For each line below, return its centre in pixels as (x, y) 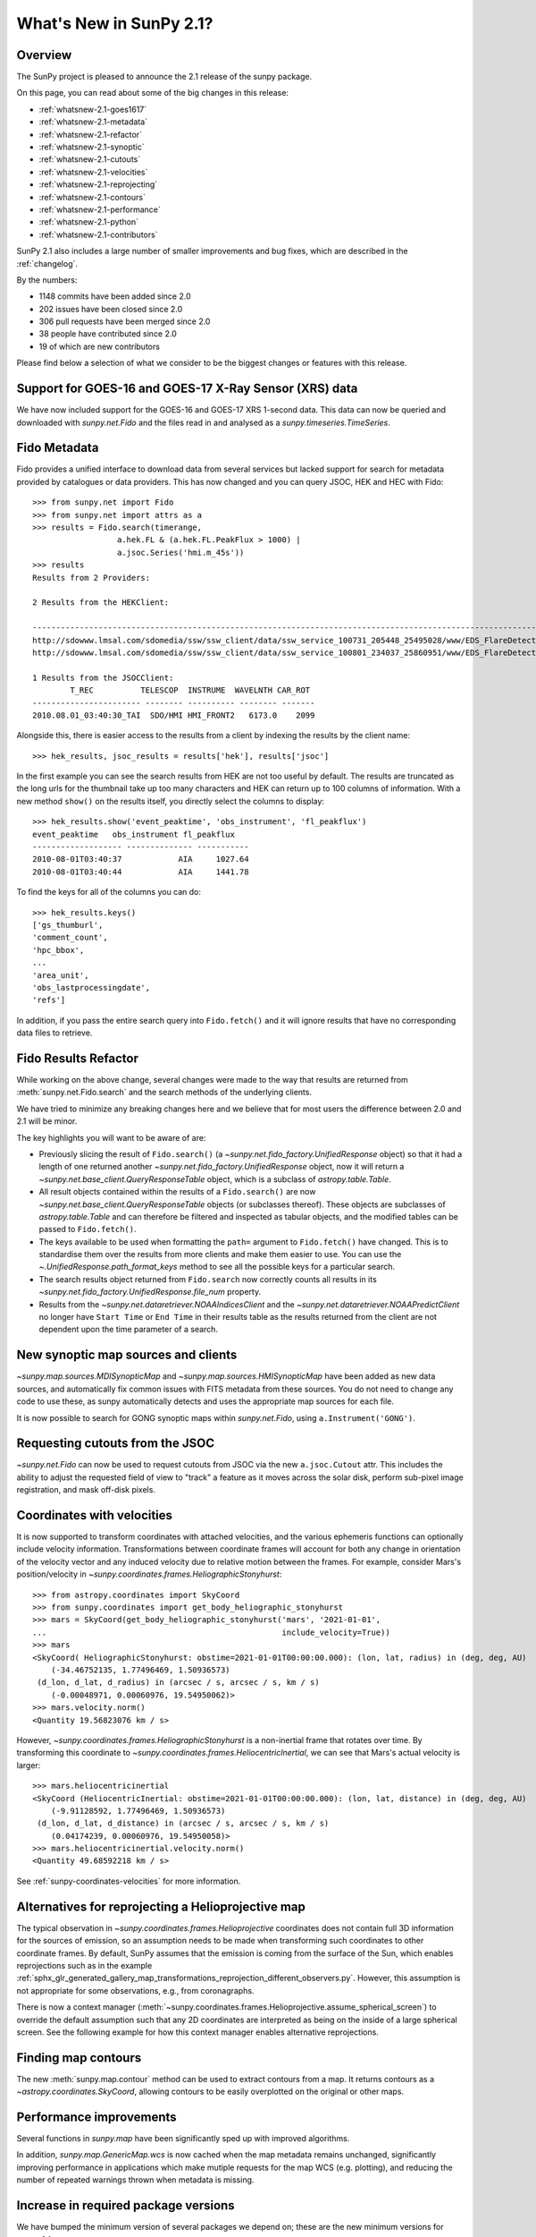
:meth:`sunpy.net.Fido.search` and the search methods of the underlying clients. (164, 1093)
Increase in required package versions (126, 2206)
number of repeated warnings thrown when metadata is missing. (135, 2180)
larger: (29, 1765)
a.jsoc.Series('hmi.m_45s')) (180, 552)
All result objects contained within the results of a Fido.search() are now (177, 1192)
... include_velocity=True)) (211, 1632)
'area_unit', (61, 975)
